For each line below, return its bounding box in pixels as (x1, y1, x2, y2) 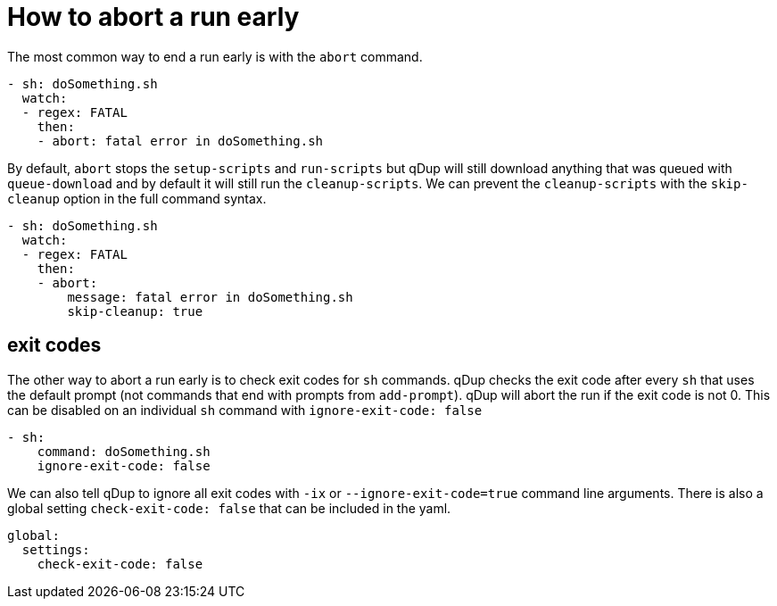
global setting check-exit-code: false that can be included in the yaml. (7, 500, 451, 516)
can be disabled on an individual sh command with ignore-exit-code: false (7, 402, 483, 418)
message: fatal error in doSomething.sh (67, 289, 353, 304)
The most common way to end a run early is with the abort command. (7, 48, 423, 64)
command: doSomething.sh (37, 444, 211, 459)
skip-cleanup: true (67, 303, 203, 319)
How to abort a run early (7, 2, 300, 32)
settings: (21, 542, 90, 557)
